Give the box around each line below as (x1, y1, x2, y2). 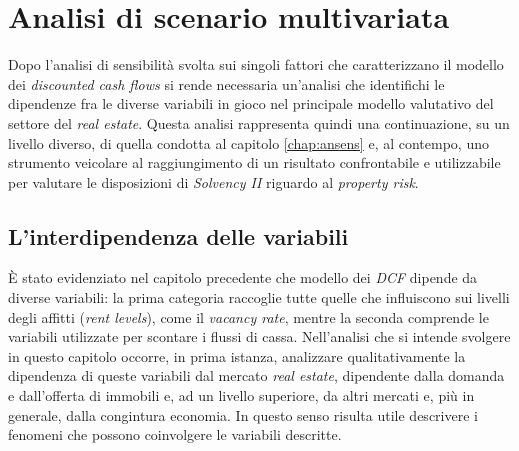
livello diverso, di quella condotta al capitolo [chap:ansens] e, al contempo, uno (8, 132, 489, 153)
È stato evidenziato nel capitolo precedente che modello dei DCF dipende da (8, 267, 478, 288)
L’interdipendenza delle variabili (8, 220, 349, 251)
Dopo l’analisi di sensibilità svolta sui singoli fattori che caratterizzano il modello (8, 54, 504, 75)
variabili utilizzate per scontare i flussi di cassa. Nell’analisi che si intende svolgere (8, 326, 511, 347)
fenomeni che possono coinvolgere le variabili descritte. (8, 424, 342, 445)
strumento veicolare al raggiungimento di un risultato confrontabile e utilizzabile (8, 152, 501, 173)
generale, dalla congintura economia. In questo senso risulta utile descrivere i (8, 404, 478, 425)
